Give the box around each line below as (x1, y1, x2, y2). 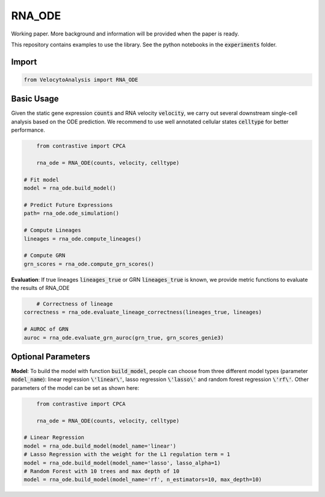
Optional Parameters (11, 352, 90, 362)
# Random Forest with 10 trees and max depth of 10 (23, 468, 180, 475)
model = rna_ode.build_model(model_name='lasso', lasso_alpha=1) (23, 459, 221, 466)
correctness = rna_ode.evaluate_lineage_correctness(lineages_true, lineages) (23, 309, 262, 316)
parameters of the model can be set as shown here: (11, 384, 140, 391)
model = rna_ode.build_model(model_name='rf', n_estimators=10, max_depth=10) (23, 476, 262, 483)
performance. (11, 126, 45, 134)
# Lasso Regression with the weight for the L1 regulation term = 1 (23, 451, 231, 458)
